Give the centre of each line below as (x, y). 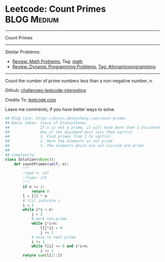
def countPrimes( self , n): (41, 164)
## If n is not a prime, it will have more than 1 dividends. (84, 127)
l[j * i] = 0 (51, 228)
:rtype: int (35, 178)
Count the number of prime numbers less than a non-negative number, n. (79, 81)
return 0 (40, 191)
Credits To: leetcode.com (31, 100)
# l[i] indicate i (41, 201)
